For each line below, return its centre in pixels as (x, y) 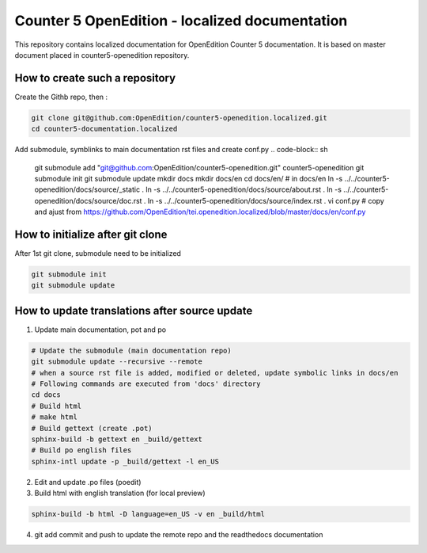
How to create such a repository (95, 78)
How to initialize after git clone (91, 234)
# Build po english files (81, 450)
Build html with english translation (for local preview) (120, 493)
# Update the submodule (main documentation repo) (132, 350)
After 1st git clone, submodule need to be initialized (98, 254)
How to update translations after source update (134, 310)
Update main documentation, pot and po (100, 330)
